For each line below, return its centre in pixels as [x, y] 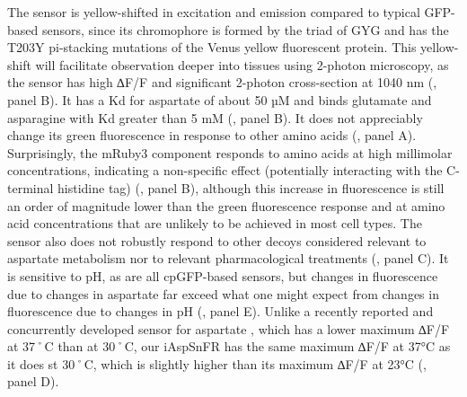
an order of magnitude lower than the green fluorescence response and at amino [226, 205]
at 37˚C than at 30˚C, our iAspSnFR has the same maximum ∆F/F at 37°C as [229, 346]
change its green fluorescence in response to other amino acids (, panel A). [212, 135]
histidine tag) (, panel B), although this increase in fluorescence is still [251, 187]
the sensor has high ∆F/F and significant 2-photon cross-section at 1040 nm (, [222, 82]
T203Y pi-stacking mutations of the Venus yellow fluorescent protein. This [212, 47]
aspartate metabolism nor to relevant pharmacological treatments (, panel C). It [228, 258]
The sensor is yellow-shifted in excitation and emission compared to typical [214, 12]
